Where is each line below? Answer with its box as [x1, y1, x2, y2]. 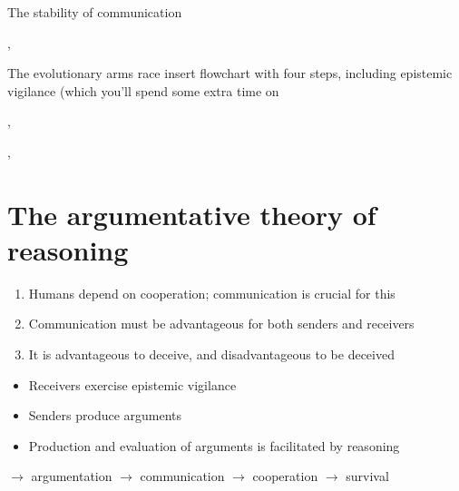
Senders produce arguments [28, 406, 182, 425]
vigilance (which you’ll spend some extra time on [7, 81, 279, 100]
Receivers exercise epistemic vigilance [28, 375, 237, 394]
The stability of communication [7, 3, 182, 21]
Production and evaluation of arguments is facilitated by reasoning [28, 436, 400, 455]
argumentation [31, 466, 112, 486]
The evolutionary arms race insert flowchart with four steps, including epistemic [7, 64, 453, 83]
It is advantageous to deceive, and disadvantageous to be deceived [28, 345, 395, 364]
